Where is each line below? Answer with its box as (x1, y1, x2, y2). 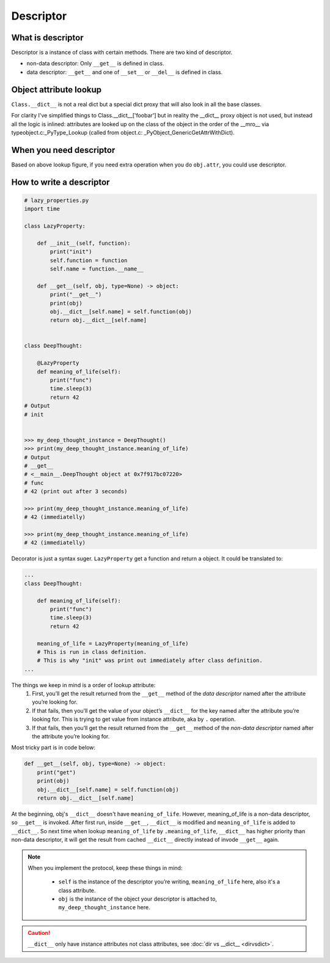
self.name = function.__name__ (50, 265, 144, 272)
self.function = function (50, 257, 128, 264)
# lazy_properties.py (24, 196, 89, 204)
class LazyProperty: (24, 223, 86, 229)
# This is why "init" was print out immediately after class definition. (37, 657, 263, 664)
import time (24, 206, 61, 212)
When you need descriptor (11, 144, 116, 155)
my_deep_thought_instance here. (58, 904, 150, 911)
